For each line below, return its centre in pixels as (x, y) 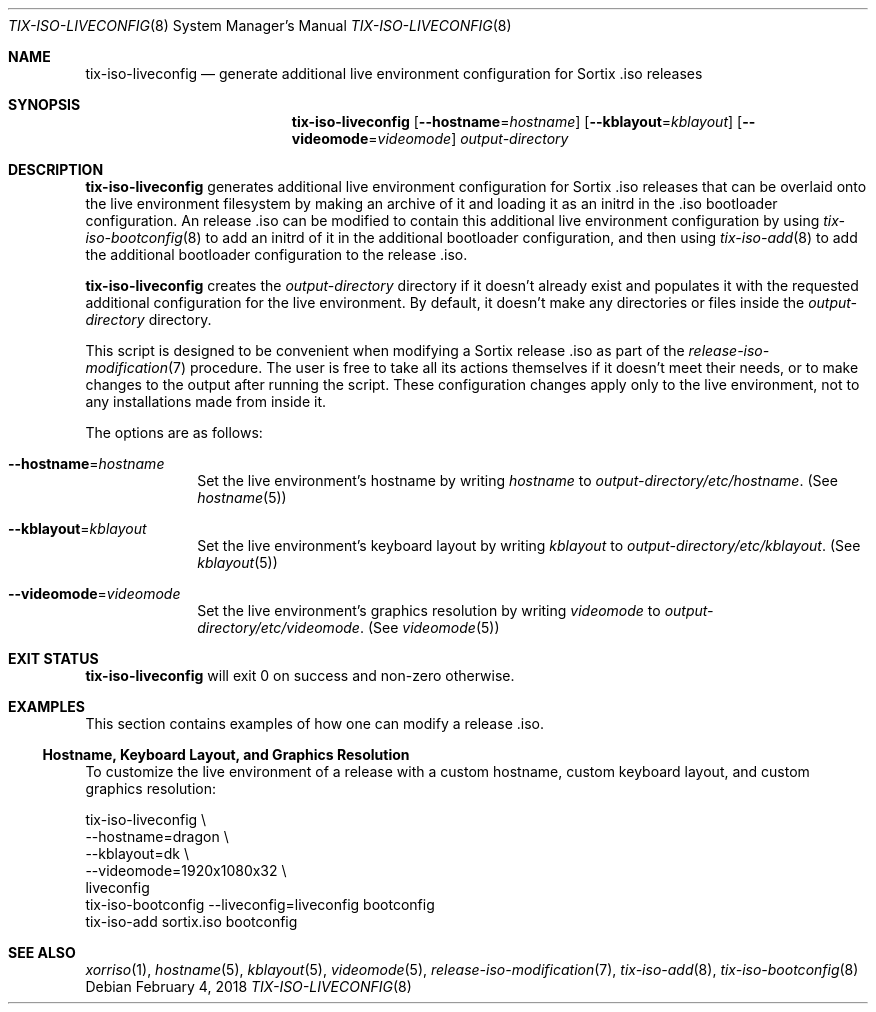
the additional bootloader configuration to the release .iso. (276, 254)
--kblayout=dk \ (137, 853)
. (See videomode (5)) (429, 627)
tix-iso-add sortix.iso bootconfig (191, 921)
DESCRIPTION (56, 169)
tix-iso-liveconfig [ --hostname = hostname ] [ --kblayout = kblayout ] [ (517, 121)
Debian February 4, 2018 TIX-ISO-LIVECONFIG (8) (248, 986)
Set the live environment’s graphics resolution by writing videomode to (429, 610)
